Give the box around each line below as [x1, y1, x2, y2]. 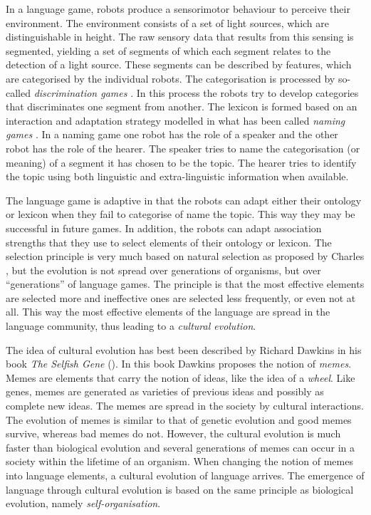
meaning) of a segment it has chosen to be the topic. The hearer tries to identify [6, 155, 357, 170]
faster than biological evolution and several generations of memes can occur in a [6, 439, 355, 454]
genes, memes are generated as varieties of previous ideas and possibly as [6, 384, 324, 399]
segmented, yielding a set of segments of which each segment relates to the [6, 43, 331, 58]
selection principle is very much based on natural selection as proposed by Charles [6, 249, 365, 264]
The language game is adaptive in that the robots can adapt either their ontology [6, 192, 362, 207]
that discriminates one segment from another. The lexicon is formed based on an [6, 99, 357, 114]
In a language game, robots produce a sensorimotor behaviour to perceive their [6, 1, 350, 16]
